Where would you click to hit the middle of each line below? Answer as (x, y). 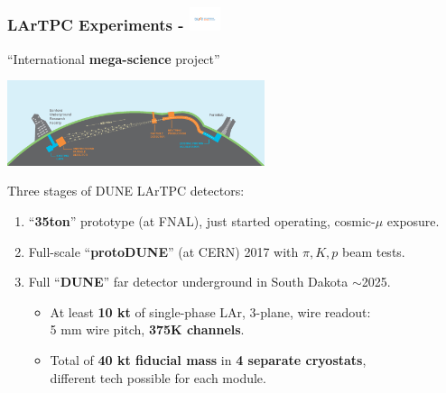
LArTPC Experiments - (96, 25)
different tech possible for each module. (158, 377)
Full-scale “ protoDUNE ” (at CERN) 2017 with (163, 251)
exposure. (413, 220)
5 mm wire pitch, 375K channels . (147, 329)
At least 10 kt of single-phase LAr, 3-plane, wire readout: (210, 311)
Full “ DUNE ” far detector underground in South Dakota (188, 282)
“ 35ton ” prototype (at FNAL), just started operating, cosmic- (202, 220)
